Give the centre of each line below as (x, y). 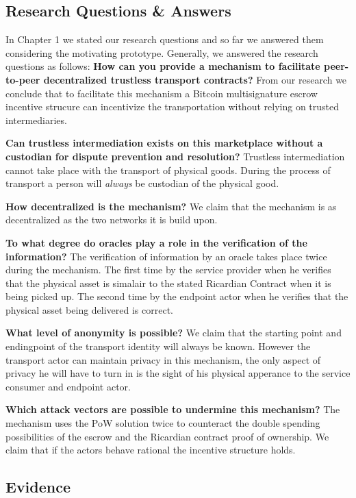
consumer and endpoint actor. (68, 386)
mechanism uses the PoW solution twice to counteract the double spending (163, 423)
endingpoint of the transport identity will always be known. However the (158, 346)
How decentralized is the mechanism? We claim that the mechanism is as (171, 206)
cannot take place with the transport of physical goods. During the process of (168, 170)
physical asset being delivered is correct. (90, 309)
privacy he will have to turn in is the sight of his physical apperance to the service (178, 373)
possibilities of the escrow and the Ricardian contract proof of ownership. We (167, 436)
